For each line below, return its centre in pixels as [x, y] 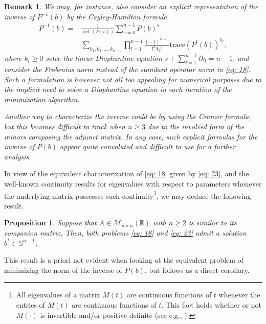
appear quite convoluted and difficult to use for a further [148, 146]
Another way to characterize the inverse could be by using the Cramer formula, [128, 116]
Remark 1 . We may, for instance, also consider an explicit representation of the [131, 6]
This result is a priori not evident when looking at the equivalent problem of [124, 260]
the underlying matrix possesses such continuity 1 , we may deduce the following [128, 195]
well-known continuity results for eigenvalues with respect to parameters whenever [133, 183]
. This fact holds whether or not [212, 304]
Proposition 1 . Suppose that [50, 223]
